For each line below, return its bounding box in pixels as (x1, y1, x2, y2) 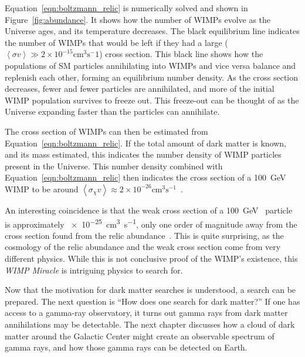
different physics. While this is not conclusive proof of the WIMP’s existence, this (5, 252, 298, 264)
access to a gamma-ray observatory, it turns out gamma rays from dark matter (5, 306, 288, 319)
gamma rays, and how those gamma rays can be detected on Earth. (5, 341, 248, 353)
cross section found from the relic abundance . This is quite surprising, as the (5, 229, 284, 241)
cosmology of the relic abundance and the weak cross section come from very (5, 241, 281, 253)
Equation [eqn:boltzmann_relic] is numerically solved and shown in (5, 2, 248, 14)
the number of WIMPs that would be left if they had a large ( (5, 36, 228, 48)
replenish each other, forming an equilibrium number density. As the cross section (5, 71, 299, 83)
